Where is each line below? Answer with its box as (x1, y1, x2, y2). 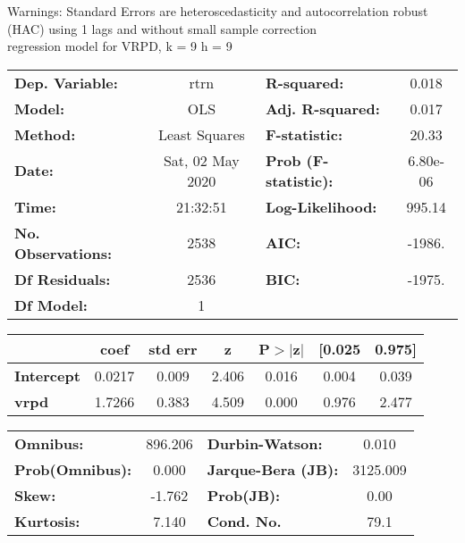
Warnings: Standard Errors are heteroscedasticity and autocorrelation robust (7, 2, 428, 20)
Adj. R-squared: (265, 97, 380, 119)
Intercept (14, 364, 80, 386)
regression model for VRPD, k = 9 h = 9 (7, 37, 232, 55)
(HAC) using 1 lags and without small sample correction (7, 19, 317, 38)
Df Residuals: (14, 268, 111, 289)
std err (148, 338, 198, 359)
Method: (14, 123, 76, 145)
